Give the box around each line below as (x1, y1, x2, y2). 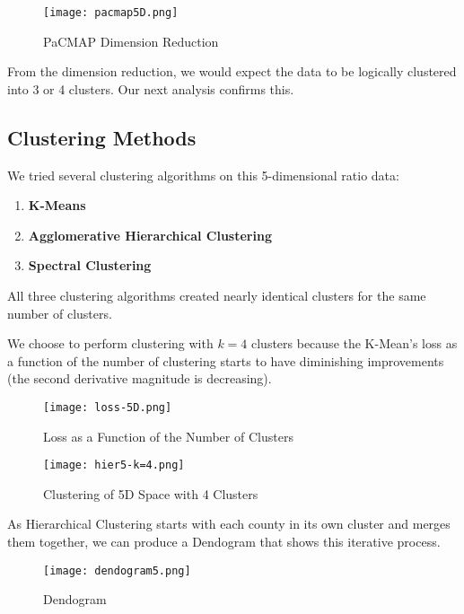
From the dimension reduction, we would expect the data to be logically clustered (7, 62, 457, 81)
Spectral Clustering (28, 256, 152, 275)
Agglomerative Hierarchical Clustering (28, 225, 272, 244)
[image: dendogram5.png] (43, 564, 191, 577)
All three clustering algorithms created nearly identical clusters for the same (7, 286, 426, 305)
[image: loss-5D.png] (43, 400, 172, 414)
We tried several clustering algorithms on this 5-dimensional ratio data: (7, 165, 399, 184)
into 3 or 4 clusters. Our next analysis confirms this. (7, 79, 294, 98)
